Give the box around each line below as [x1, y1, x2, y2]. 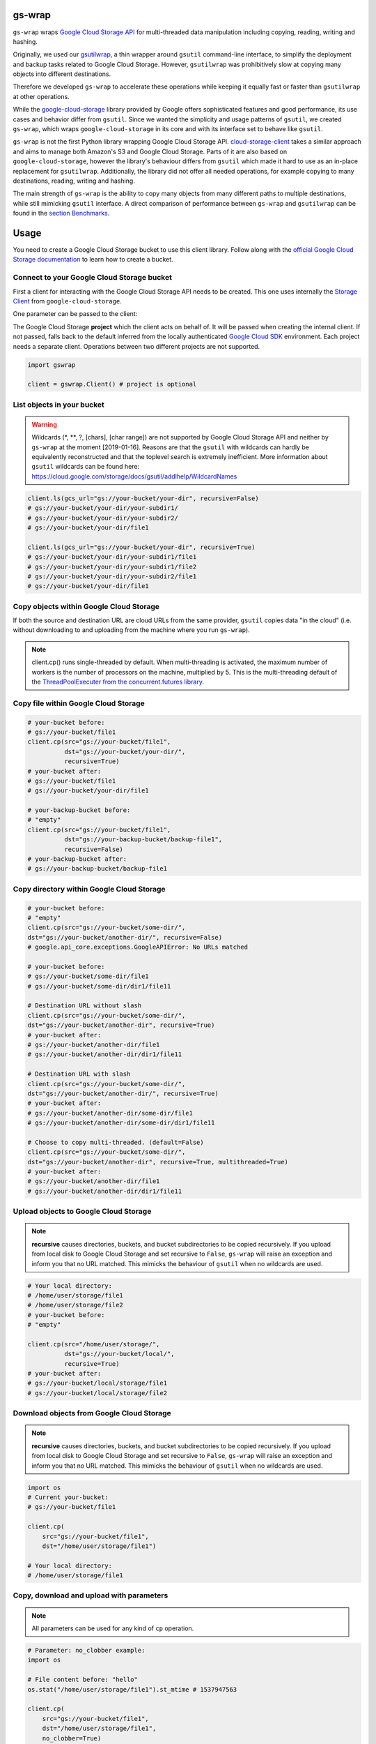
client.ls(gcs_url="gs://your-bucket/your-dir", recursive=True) [27, 543, 256, 551]
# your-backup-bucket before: [27, 806, 131, 814]
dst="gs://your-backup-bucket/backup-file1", [63, 836, 223, 843]
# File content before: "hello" [27, 1676, 139, 1684]
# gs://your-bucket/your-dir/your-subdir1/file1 [27, 553, 197, 561]
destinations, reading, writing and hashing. [13, 176, 135, 185]
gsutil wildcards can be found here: [31, 463, 140, 471]
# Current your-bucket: [27, 1493, 109, 1501]
